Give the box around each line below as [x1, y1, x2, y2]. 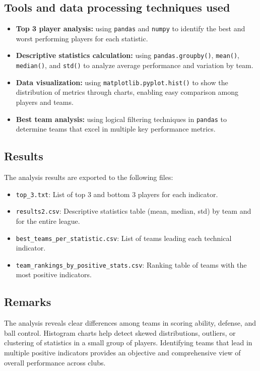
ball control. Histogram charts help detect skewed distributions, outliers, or [4, 327, 236, 338]
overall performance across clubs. [4, 357, 106, 367]
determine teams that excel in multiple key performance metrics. [16, 123, 216, 134]
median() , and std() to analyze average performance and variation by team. [16, 60, 253, 71]
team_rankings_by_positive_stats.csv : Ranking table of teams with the [16, 259, 247, 270]
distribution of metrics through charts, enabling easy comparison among [16, 87, 239, 97]
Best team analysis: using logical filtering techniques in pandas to [16, 113, 227, 124]
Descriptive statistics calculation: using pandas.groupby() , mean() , [16, 50, 240, 60]
